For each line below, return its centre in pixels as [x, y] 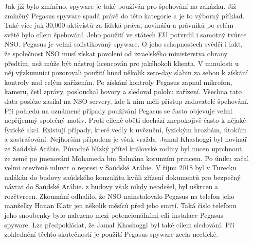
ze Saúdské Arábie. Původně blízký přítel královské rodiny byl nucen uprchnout [123, 148]
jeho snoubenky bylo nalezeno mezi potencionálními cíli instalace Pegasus [114, 215]
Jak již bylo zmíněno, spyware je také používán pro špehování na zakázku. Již [120, 6]
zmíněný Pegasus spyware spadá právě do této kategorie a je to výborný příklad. [125, 15]
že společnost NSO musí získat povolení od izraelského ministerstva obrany [116, 53]
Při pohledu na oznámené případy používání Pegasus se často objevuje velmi [119, 110]
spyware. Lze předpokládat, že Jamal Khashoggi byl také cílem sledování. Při [119, 224]
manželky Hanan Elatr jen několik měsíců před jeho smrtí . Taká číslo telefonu [120, 205]
